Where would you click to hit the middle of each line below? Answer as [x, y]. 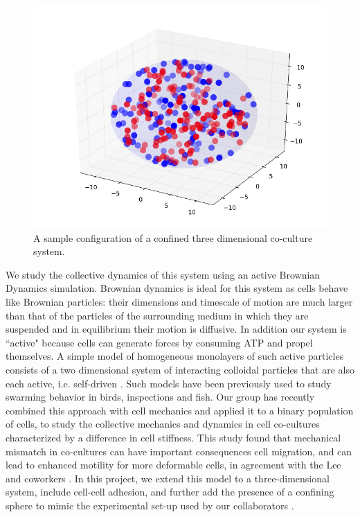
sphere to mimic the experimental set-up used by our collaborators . [150, 505]
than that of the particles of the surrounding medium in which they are [157, 315]
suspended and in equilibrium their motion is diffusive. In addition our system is [176, 329]
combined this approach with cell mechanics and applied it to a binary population [180, 410]
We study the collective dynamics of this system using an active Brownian [163, 274]
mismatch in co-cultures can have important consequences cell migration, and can [179, 451]
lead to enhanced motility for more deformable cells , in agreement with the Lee [173, 465]
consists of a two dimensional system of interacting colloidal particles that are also [180, 369]
